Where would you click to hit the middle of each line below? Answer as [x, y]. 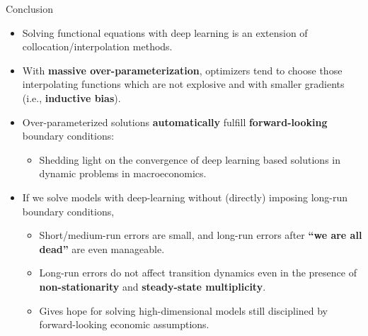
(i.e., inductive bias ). [71, 97]
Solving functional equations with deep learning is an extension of [165, 32]
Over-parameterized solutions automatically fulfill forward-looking [175, 122]
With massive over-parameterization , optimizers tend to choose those [182, 70]
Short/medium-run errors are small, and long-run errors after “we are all [201, 235]
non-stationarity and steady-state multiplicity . [153, 286]
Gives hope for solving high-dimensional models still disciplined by [184, 310]
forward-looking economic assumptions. [124, 324]
